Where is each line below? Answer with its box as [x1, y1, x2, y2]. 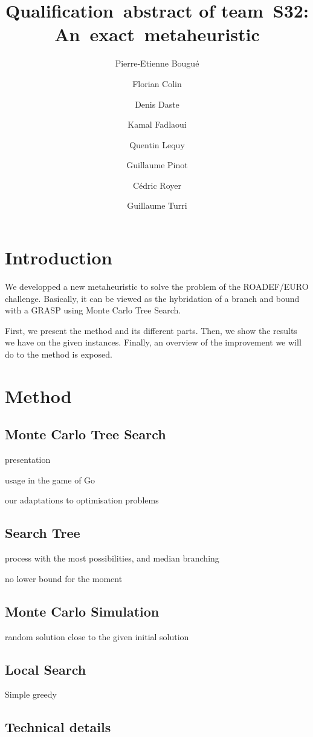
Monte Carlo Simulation [5, 601, 160, 620]
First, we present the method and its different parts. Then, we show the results [5, 324, 297, 336]
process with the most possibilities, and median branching [5, 552, 219, 565]
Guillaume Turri [127, 199, 187, 212]
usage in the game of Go [5, 473, 95, 486]
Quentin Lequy [129, 138, 185, 151]
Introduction [5, 245, 112, 270]
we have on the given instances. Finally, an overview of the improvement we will [5, 336, 302, 349]
